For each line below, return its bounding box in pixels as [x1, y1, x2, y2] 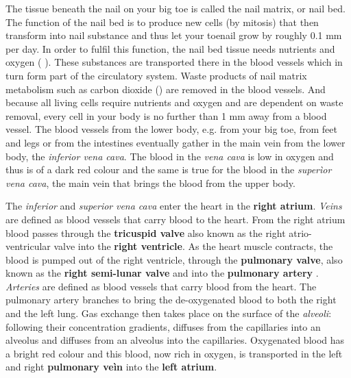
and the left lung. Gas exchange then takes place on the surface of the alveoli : [5, 306, 332, 320]
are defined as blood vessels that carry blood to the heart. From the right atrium [5, 212, 346, 226]
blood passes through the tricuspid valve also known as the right [5, 225, 286, 240]
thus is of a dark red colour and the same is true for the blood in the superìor [5, 162, 332, 177]
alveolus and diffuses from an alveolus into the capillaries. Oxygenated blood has [5, 333, 345, 347]
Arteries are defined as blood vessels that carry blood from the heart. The [5, 279, 317, 293]
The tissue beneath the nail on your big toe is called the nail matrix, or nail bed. [5, 1, 346, 15]
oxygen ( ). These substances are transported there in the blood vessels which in [5, 55, 343, 69]
